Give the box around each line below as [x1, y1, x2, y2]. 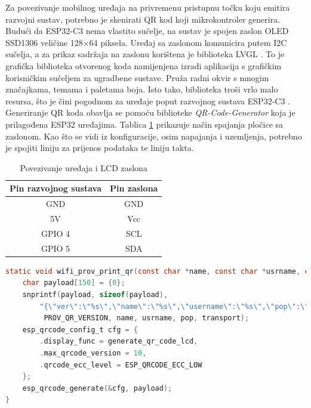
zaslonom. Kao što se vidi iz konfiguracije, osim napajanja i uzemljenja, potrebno [5, 129, 302, 142]
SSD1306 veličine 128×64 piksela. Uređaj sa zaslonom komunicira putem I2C [5, 36, 287, 48]
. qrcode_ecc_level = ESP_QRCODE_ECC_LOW [39, 360, 202, 369]
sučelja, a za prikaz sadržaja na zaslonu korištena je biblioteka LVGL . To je [5, 48, 285, 60]
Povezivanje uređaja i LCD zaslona [20, 161, 147, 174]
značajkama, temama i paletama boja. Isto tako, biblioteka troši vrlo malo [5, 83, 278, 95]
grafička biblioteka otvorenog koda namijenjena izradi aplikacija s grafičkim [5, 59, 282, 72]
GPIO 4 [41, 227, 70, 239]
